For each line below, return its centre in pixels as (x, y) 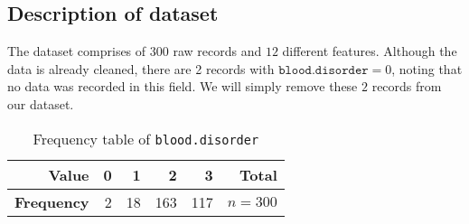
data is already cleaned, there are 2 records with (141, 68)
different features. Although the (370, 51)
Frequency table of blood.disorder (146, 138)
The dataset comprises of (77, 51)
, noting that (427, 68)
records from (407, 86)
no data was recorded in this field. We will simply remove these (183, 86)
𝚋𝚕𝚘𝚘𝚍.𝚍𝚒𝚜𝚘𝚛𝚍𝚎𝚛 (324, 70)
